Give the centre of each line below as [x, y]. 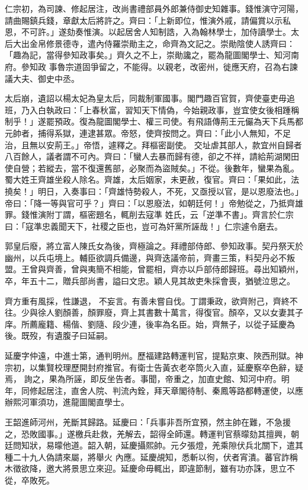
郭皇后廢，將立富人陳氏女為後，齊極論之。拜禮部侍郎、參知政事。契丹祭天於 [154, 246]
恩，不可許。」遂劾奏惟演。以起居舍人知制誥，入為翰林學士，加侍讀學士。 [148, 32]
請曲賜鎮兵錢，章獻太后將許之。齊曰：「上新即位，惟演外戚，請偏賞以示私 [148, 20]
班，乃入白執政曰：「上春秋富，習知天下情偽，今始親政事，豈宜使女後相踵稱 [152, 109]
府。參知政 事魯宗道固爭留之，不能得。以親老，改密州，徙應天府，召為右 [147, 66]
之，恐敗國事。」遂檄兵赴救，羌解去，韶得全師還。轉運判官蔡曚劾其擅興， [148, 433]
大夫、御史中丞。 [46, 78]
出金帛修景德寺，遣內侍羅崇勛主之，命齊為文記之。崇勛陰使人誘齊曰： [158, 43]
